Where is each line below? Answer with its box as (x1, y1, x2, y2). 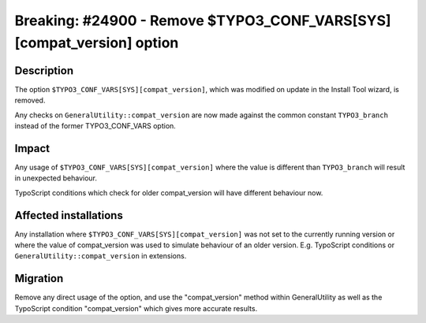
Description (14, 64, 74, 77)
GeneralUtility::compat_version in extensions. (14, 251, 187, 261)
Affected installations (14, 209, 124, 222)
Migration (14, 272, 64, 285)
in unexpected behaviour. (14, 173, 98, 183)
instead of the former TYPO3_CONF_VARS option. (14, 121, 177, 131)
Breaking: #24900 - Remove (14, 12, 204, 29)
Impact (14, 142, 50, 155)
